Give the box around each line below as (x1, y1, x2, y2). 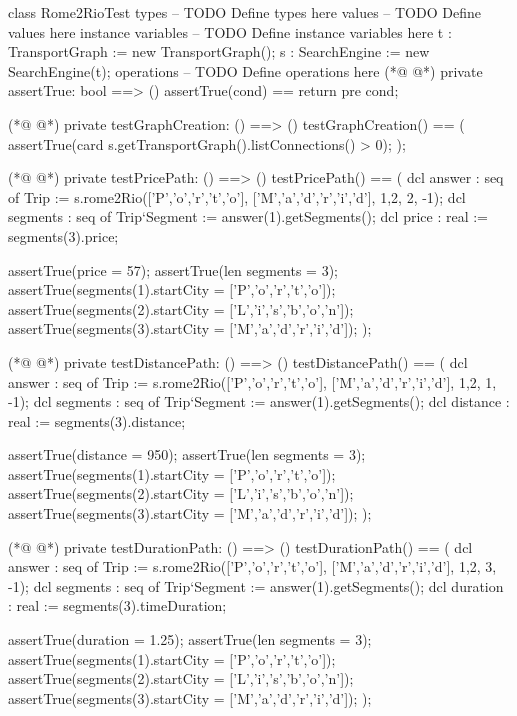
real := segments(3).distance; (8, 410, 186, 431)
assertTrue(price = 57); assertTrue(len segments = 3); (8, 259, 339, 280)
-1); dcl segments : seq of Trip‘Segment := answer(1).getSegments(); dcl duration (8, 575, 504, 596)
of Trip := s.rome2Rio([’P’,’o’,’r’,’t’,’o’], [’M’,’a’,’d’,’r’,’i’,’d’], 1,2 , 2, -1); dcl (8, 186, 466, 207)
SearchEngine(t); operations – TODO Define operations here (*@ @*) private (8, 60, 483, 81)
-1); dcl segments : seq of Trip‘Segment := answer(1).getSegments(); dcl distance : (8, 391, 510, 412)
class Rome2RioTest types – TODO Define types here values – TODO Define (8, 2, 481, 22)
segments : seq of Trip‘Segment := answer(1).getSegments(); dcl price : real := (8, 206, 488, 227)
